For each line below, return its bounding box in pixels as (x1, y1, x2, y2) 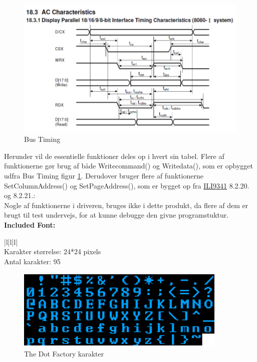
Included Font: (4, 220, 56, 230)
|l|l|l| (4, 236, 18, 247)
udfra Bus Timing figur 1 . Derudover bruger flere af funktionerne (4, 170, 203, 181)
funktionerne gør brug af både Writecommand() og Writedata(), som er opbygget (4, 160, 253, 171)
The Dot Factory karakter (24, 348, 104, 358)
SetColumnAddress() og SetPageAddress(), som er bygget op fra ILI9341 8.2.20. (4, 180, 249, 191)
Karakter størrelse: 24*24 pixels (4, 246, 101, 257)
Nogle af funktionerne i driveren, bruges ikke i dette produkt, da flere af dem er (4, 200, 248, 210)
